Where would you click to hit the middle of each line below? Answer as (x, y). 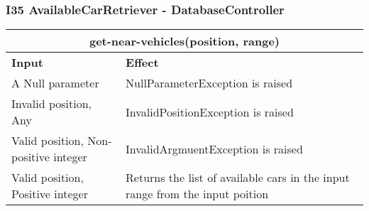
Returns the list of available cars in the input (238, 178)
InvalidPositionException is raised (210, 112)
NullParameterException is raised (209, 83)
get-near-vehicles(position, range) (184, 41)
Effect (142, 63)
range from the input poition (197, 194)
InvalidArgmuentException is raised (214, 148)
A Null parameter (55, 83)
